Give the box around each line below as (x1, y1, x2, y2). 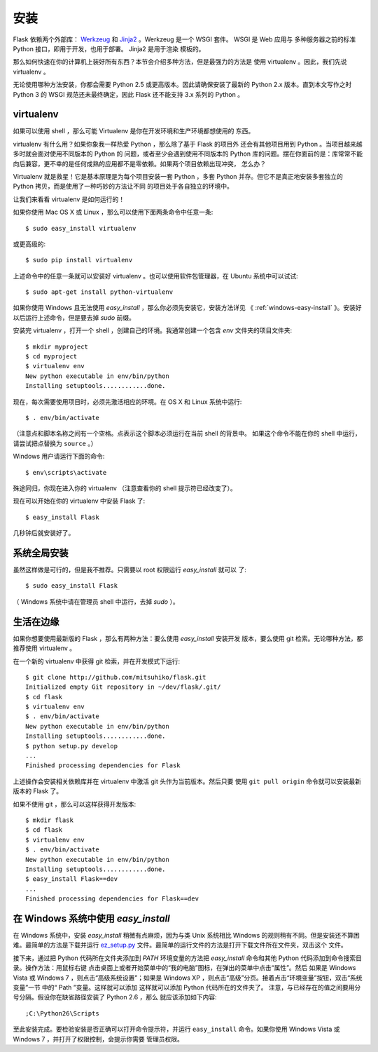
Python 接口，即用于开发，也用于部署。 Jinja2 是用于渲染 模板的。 (13, 44, 205, 53)
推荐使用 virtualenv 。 (13, 644, 76, 652)
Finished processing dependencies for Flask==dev (25, 895, 199, 903)
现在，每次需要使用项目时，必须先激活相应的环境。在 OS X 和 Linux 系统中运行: (13, 397, 242, 406)
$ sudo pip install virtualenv (25, 256, 133, 264)
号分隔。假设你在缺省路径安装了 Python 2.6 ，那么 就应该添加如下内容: (13, 993, 217, 1002)
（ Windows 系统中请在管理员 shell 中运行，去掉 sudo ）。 (13, 597, 179, 606)
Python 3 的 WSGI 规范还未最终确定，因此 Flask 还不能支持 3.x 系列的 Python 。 (13, 90, 244, 98)
